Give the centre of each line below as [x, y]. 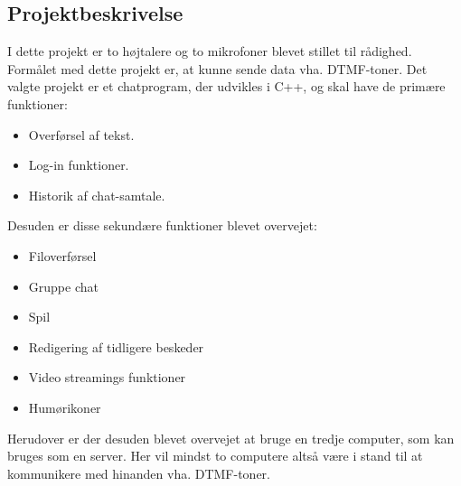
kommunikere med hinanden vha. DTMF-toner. [139, 473]
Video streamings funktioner [107, 377]
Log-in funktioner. [79, 165]
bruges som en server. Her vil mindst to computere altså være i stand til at [215, 456]
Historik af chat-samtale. [97, 195]
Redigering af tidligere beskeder [116, 346]
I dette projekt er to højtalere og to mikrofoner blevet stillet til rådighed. [210, 51]
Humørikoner [65, 407]
